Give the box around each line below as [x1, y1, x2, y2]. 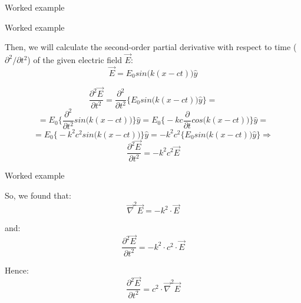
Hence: [5, 264, 29, 276]
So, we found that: [5, 189, 71, 202]
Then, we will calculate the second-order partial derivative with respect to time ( [5, 41, 297, 53]
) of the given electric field [27, 54, 122, 65]
